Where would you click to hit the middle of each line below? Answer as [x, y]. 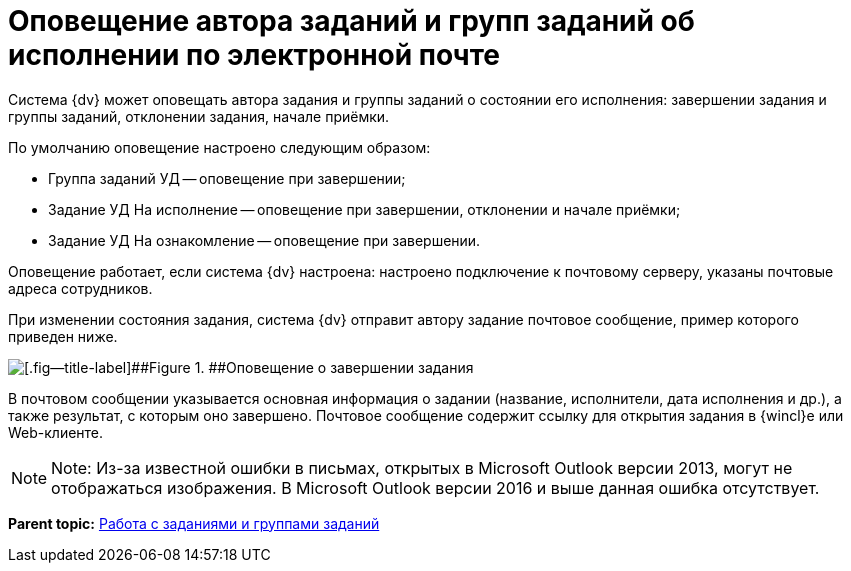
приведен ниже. [63, 336]
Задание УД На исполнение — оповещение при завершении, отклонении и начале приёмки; [364, 209]
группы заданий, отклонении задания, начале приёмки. [199, 116]
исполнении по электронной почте [254, 55]
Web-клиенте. [56, 432]
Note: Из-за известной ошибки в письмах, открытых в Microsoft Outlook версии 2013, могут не [422, 467]
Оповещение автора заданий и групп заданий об [351, 21]
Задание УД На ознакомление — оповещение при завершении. [264, 240]
